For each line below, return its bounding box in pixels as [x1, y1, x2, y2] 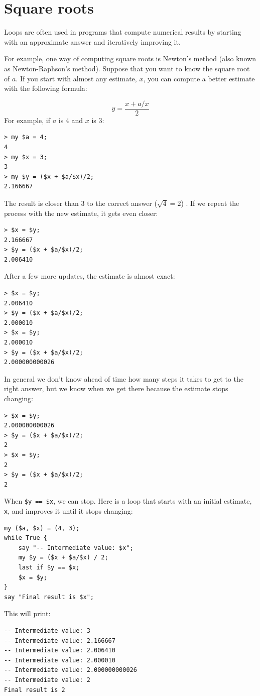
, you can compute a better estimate [143, 73, 255, 83]
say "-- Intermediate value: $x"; [18, 544, 134, 551]
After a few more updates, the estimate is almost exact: [4, 271, 175, 281]
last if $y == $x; [18, 564, 80, 571]
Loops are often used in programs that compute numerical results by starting [4, 27, 241, 37]
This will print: [4, 608, 51, 619]
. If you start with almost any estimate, [16, 73, 137, 83]
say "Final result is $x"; [4, 593, 94, 601]
